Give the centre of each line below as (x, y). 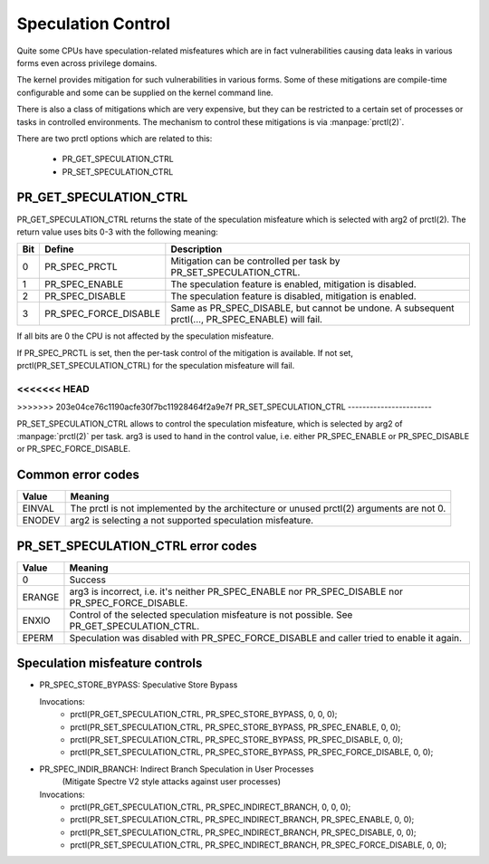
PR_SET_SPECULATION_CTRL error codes (137, 546)
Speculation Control (94, 24)
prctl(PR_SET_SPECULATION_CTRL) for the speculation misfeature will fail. (156, 366)
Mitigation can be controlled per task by (255, 261)
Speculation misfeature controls (110, 663)
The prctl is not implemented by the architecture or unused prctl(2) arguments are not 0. (258, 509)
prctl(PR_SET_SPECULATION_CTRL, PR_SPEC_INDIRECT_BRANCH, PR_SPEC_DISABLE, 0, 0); (243, 832)
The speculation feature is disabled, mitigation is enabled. (293, 296)
